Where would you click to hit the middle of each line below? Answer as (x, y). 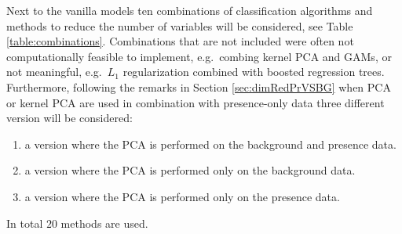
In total (25, 223)
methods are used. (104, 223)
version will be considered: (69, 118)
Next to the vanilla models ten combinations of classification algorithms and (190, 10)
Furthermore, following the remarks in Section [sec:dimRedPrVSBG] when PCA (199, 86)
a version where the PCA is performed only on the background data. (190, 170)
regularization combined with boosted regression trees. (254, 72)
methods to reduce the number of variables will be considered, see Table (180, 25)
